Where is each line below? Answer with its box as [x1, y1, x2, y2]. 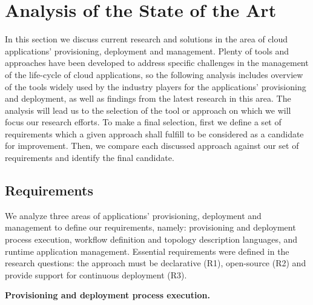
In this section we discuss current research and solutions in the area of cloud [5, 33, 288, 45]
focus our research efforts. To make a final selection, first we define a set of [5, 116, 282, 128]
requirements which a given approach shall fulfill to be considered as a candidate [5, 127, 304, 140]
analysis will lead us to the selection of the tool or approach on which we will [5, 103, 291, 116]
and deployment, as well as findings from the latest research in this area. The [5, 92, 291, 105]
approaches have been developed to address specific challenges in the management [5, 56, 309, 69]
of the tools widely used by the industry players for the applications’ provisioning [5, 80, 306, 93]
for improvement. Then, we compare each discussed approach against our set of [5, 139, 299, 152]
